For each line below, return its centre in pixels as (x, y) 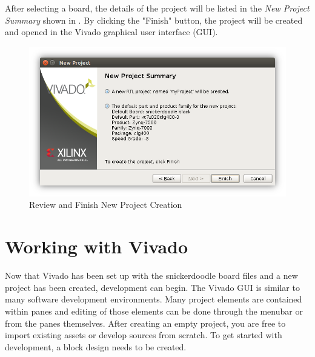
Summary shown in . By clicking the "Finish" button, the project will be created (154, 20)
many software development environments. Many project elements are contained (154, 299)
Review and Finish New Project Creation (106, 205)
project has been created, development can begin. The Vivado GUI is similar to (152, 287)
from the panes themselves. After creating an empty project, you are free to (145, 323)
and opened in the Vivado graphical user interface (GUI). (111, 32)
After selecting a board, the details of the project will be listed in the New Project (157, 8)
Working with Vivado (97, 246)
